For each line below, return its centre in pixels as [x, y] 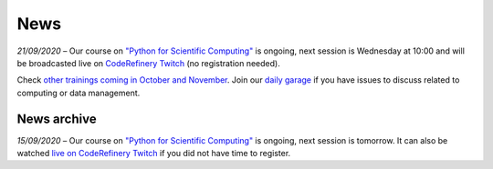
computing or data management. [79, 93]
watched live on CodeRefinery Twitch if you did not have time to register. [154, 154]
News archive [57, 119]
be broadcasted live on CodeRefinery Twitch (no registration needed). [148, 63]
